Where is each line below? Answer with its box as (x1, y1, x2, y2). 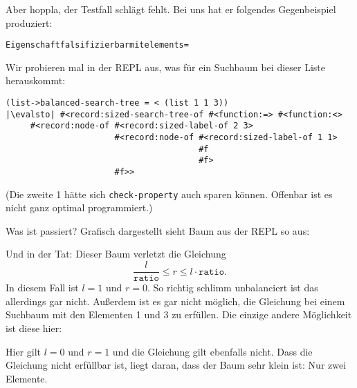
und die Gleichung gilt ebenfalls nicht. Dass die (112, 344, 313, 358)
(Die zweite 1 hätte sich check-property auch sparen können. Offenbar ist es (6, 186, 333, 201)
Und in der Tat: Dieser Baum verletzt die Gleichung (6, 246, 226, 261)
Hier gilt (6, 344, 41, 358)
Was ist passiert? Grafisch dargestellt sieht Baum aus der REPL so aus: (6, 223, 310, 237)
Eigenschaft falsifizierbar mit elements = (6, 40, 189, 50)
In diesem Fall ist (6, 280, 79, 295)
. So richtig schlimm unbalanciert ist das (147, 280, 318, 295)
